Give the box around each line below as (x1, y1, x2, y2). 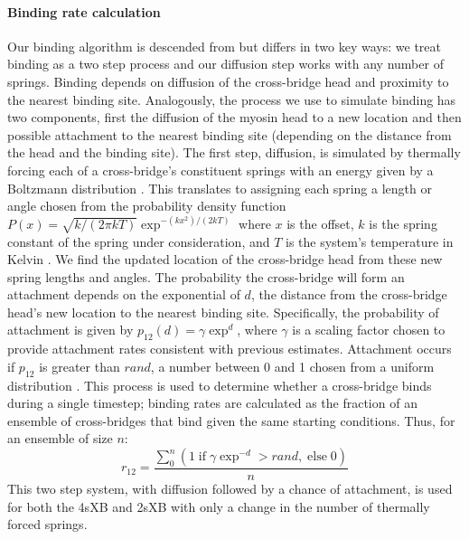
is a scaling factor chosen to (292, 320, 446, 339)
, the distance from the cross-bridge (250, 285, 447, 304)
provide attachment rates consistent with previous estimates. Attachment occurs (7, 339, 452, 358)
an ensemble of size (7, 429, 113, 448)
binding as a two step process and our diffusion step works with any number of (7, 54, 444, 73)
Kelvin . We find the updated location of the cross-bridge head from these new (7, 250, 443, 269)
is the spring (369, 213, 437, 232)
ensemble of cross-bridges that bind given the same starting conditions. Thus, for (7, 411, 455, 430)
